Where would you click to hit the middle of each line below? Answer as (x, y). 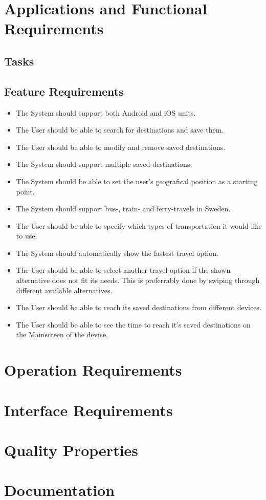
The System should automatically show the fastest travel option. (117, 253)
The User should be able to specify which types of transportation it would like (139, 225)
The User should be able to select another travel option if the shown (123, 270)
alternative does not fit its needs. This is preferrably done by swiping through (138, 280)
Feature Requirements (64, 91)
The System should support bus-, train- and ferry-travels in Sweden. (123, 209)
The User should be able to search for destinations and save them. (120, 130)
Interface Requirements (88, 410)
